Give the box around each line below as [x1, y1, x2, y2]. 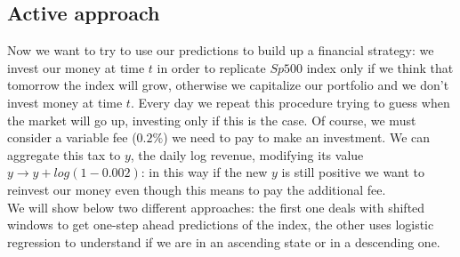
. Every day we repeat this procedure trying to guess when [130, 92, 450, 111]
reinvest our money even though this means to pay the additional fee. [7, 180, 386, 198]
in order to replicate [157, 58, 266, 76]
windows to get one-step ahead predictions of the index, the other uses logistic [7, 215, 434, 234]
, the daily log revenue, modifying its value [130, 145, 364, 164]
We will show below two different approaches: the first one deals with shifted [7, 197, 425, 216]
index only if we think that [306, 58, 454, 76]
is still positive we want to [281, 163, 425, 181]
